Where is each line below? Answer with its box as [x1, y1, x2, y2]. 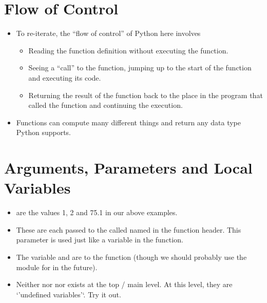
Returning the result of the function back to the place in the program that [28, 89, 263, 100]
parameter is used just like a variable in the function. [16, 234, 183, 245]
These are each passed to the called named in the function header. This [16, 224, 241, 235]
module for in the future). [16, 261, 98, 272]
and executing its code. [28, 72, 101, 83]
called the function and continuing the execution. [28, 100, 183, 110]
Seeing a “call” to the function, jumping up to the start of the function [28, 62, 252, 73]
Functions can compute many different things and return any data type [16, 117, 241, 127]
